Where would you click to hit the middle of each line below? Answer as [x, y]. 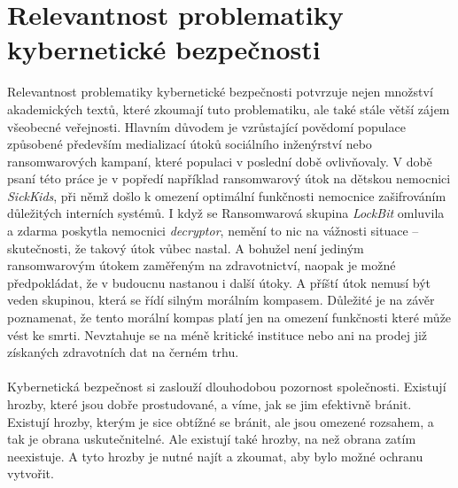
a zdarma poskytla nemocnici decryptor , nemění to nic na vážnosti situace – [213, 231]
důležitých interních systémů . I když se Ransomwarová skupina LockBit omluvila [226, 213]
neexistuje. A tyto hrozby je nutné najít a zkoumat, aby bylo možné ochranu [215, 456]
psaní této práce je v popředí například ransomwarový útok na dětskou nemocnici [229, 178]
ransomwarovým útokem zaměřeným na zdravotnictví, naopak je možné [202, 265]
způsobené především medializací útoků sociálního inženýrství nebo [190, 144]
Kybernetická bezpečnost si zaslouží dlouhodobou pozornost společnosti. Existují [227, 387]
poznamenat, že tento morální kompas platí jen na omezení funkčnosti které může [229, 318]
